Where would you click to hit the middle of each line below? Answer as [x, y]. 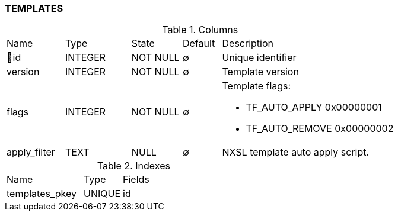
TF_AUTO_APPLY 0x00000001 [314, 107]
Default [199, 43]
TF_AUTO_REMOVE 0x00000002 [320, 129]
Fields [136, 180]
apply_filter [31, 152]
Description [248, 43]
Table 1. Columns [200, 30]
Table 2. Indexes [133, 166]
